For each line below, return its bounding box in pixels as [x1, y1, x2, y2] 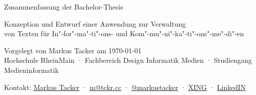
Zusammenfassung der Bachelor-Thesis [4, 2, 123, 12]
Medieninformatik [4, 64, 59, 75]
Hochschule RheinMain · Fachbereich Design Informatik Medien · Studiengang [4, 55, 252, 65]
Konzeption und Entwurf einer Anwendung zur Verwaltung [4, 18, 186, 29]
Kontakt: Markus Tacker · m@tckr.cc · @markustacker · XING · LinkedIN [4, 81, 246, 92]
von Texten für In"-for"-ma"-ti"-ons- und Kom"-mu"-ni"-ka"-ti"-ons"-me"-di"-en [4, 28, 244, 39]
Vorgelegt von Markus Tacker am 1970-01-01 [4, 45, 142, 55]
